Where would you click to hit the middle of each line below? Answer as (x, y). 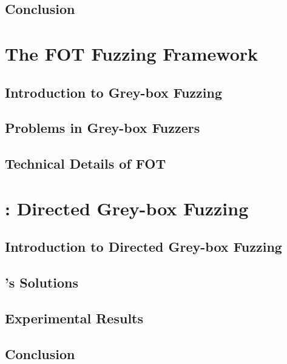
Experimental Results (74, 318)
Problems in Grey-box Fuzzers (103, 128)
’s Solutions (42, 282)
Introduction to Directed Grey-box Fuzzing (143, 247)
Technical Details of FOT (86, 163)
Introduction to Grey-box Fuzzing (114, 92)
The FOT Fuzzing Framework (132, 53)
